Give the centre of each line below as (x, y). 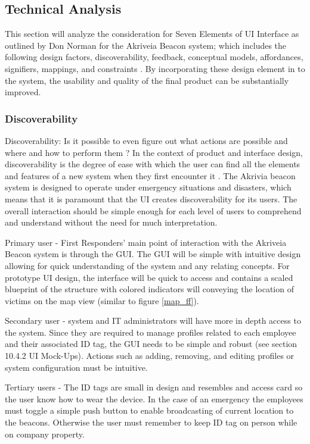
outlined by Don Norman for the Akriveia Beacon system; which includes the (146, 45)
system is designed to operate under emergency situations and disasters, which (148, 187)
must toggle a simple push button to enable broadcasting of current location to (149, 410)
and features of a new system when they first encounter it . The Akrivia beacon (150, 175)
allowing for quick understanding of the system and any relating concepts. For (147, 265)
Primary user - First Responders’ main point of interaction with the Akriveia (146, 242)
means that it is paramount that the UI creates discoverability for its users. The (151, 198)
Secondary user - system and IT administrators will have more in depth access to (153, 321)
